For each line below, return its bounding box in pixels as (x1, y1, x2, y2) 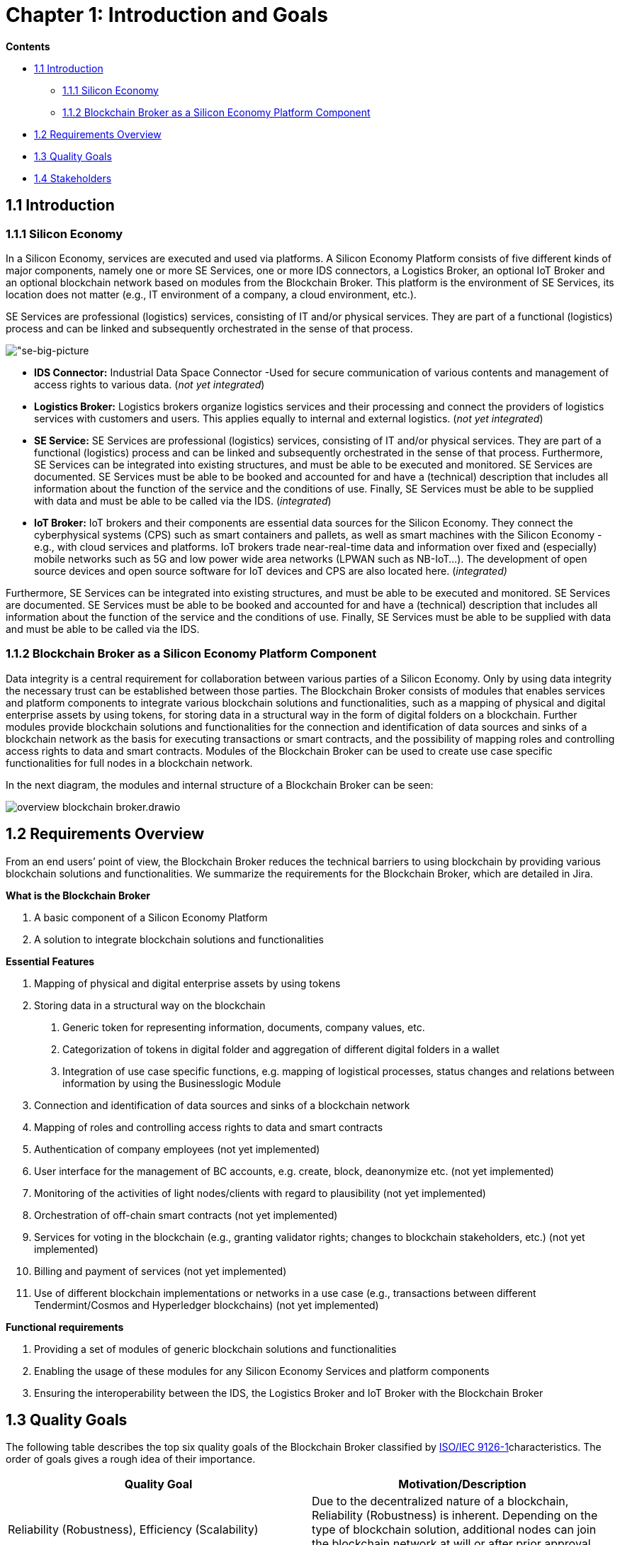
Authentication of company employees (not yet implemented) (34, 1142, 320, 1155)
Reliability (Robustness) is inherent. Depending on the (312, 1508, 598, 1523)
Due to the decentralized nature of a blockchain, (312, 1494, 569, 1509)
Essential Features (6, 955, 95, 967)
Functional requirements (6, 1320, 124, 1333)
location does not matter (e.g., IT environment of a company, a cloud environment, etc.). (6, 288, 417, 300)
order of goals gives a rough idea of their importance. (6, 1453, 256, 1466)
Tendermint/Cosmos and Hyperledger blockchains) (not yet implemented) (34, 1298, 379, 1311)
